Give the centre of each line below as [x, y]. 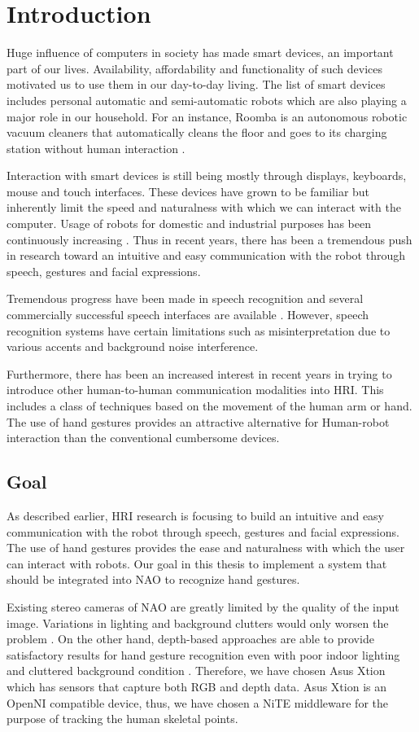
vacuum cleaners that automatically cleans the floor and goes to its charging [197, 132]
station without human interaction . [96, 148]
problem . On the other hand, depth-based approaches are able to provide [190, 639]
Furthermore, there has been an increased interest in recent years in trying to [199, 373]
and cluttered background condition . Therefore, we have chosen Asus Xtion [196, 671]
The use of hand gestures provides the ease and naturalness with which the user [206, 548]
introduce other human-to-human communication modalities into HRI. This [195, 390]
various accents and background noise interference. [133, 346]
